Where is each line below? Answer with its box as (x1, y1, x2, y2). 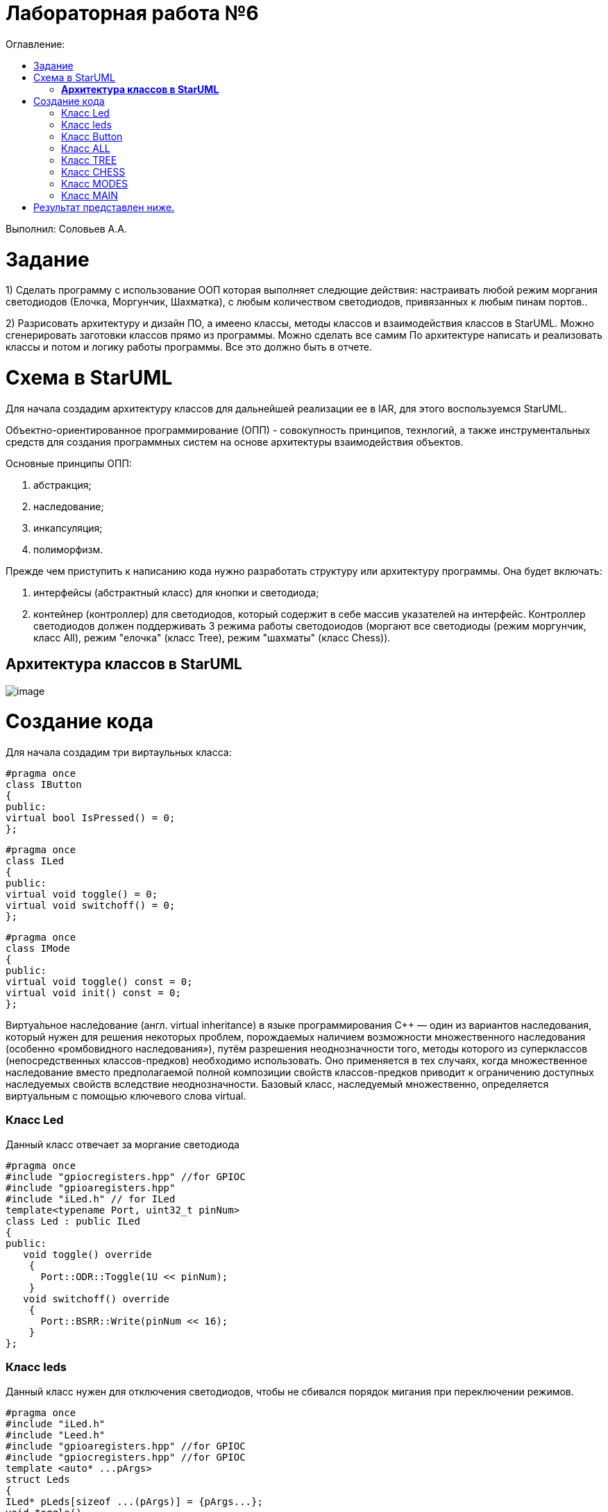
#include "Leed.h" (6, 1429, 105, 1440)
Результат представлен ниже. (33, 201, 175, 213)
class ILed (6, 855, 65, 867)
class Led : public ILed (6, 1215, 140, 1227)
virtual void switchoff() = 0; (6, 900, 176, 912)
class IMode (6, 943, 70, 955)
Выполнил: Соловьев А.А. (6, 222, 127, 235)
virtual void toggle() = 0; (6, 889, 158, 900)
